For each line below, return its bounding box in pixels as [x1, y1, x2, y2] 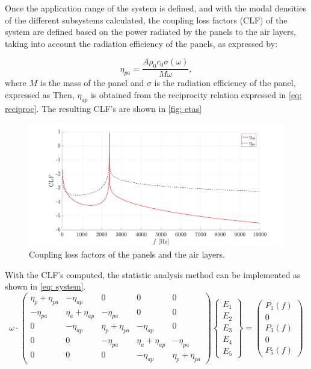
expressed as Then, [5, 88, 75, 101]
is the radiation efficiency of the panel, [154, 76, 296, 89]
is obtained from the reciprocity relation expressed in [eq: [90, 88, 302, 101]
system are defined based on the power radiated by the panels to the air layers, [5, 25, 296, 38]
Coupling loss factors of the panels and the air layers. [29, 247, 226, 260]
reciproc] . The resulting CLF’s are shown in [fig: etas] [5, 102, 202, 114]
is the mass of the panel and [40, 76, 144, 89]
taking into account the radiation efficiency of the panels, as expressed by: [5, 37, 278, 49]
